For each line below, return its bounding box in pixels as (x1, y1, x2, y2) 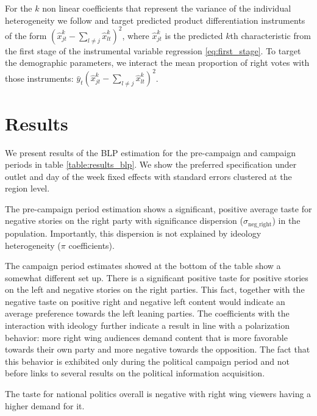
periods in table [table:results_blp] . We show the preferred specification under (5, 158, 297, 171)
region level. (5, 182, 50, 195)
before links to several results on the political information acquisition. (5, 367, 265, 379)
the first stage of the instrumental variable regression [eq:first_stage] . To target (5, 44, 301, 57)
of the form (5, 29, 47, 41)
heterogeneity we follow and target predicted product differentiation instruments (5, 13, 305, 26)
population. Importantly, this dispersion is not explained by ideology (5, 226, 262, 239)
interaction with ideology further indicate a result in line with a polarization (5, 319, 290, 332)
